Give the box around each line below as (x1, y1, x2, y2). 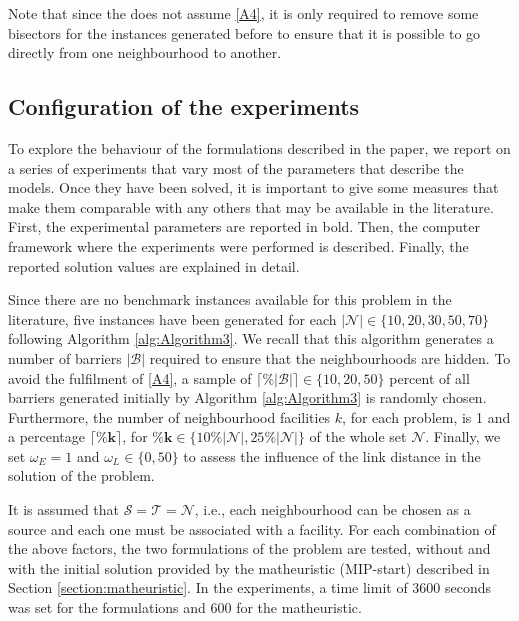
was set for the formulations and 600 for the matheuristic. (8, 597, 362, 618)
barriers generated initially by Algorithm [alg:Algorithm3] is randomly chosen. (8, 387, 487, 408)
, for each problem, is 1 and (342, 406, 511, 427)
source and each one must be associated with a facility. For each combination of (8, 518, 496, 539)
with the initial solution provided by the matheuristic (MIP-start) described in (8, 557, 490, 578)
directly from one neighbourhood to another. (8, 42, 282, 63)
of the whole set (309, 426, 407, 447)
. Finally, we (425, 426, 501, 447)
